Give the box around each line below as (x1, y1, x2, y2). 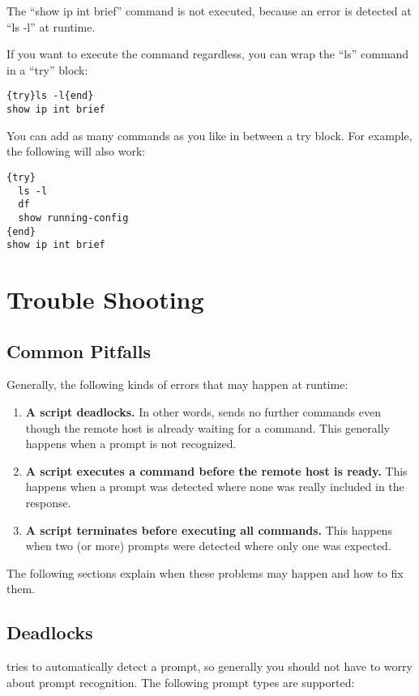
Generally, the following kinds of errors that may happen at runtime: (6, 376, 348, 393)
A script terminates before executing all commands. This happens (25, 521, 392, 538)
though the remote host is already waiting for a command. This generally (25, 419, 390, 436)
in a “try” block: (6, 61, 88, 78)
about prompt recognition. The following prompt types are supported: (6, 673, 355, 690)
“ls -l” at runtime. (6, 18, 96, 35)
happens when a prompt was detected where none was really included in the (25, 478, 404, 495)
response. (25, 493, 71, 510)
